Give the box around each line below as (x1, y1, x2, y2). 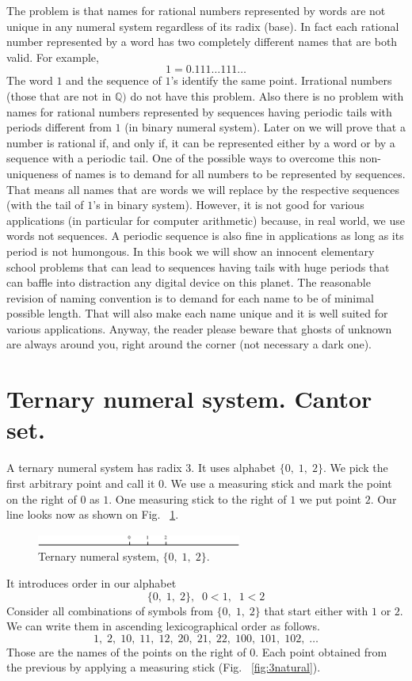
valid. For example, (6, 48, 99, 65)
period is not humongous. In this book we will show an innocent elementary (6, 242, 375, 259)
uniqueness (6, 165, 59, 181)
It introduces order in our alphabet (6, 574, 177, 591)
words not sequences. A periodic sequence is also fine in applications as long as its (6, 227, 404, 244)
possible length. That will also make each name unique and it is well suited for (6, 305, 388, 321)
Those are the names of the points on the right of (6, 643, 246, 660)
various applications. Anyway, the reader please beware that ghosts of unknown (6, 320, 392, 337)
